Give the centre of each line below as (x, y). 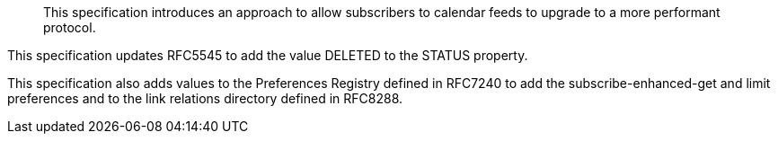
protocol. (70, 27)
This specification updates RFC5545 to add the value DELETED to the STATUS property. (268, 55)
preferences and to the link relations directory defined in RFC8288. (205, 98)
